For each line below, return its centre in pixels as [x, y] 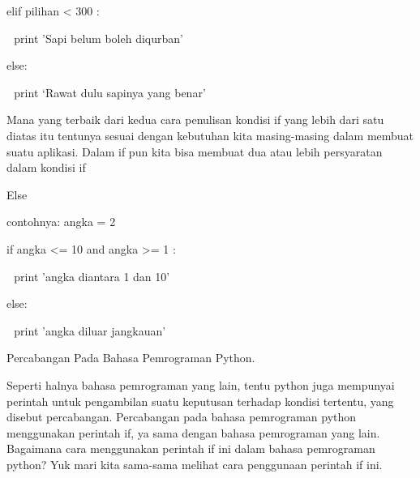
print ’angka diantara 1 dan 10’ [92, 276]
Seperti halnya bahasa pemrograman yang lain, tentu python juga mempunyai [201, 384]
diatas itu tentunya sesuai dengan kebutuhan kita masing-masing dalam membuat [210, 135]
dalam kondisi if [46, 167]
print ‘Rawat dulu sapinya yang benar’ [110, 92]
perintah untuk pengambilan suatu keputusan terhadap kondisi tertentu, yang [200, 401]
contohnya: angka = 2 [61, 222]
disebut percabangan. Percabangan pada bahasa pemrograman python [182, 417]
